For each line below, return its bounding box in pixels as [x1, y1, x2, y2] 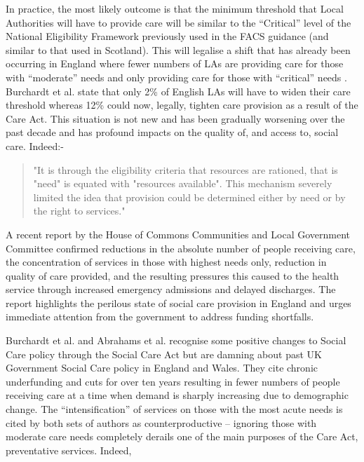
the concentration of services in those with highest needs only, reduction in [6, 254, 327, 269]
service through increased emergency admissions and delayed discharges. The [6, 282, 336, 297]
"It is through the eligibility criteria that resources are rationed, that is [33, 162, 338, 177]
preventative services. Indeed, [6, 442, 132, 457]
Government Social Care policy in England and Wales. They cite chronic [6, 360, 318, 375]
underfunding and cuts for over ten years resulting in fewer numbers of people [6, 374, 340, 388]
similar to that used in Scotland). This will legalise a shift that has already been [6, 42, 351, 57]
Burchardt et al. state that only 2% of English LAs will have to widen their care [6, 83, 351, 98]
